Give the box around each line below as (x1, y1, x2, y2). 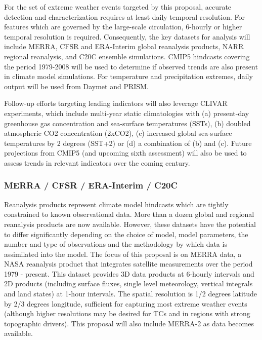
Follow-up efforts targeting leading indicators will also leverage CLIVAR (4, 98, 228, 108)
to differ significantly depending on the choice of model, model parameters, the (4, 229, 248, 239)
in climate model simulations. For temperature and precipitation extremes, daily (4, 71, 253, 82)
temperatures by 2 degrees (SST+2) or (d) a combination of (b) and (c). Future (4, 137, 252, 148)
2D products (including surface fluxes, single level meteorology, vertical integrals (4, 278, 253, 289)
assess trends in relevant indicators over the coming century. (4, 157, 190, 168)
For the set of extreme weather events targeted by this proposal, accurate (4, 2, 232, 12)
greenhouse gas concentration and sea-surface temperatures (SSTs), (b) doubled (4, 118, 251, 128)
